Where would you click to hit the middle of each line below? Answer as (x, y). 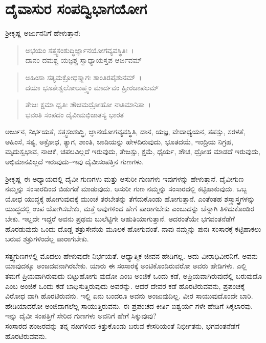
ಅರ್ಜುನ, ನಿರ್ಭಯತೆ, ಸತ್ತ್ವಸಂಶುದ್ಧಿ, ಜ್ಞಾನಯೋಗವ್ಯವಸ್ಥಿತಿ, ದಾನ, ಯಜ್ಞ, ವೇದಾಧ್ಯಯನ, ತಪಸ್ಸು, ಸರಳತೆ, (125, 131)
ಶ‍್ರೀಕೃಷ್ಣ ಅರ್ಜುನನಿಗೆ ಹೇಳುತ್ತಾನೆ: (43, 33)
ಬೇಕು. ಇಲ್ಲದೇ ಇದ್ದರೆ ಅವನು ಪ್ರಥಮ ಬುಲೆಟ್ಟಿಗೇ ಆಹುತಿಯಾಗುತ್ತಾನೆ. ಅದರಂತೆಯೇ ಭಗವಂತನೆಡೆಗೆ (120, 219)
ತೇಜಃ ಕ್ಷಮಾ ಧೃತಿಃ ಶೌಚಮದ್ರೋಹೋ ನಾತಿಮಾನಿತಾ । (88, 104)
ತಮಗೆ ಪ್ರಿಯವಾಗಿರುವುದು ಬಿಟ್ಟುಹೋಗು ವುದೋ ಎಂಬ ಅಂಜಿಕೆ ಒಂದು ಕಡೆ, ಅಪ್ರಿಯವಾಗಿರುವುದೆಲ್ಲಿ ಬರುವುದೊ (134, 276)
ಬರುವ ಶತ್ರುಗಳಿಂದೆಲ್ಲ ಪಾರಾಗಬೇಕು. (47, 239)
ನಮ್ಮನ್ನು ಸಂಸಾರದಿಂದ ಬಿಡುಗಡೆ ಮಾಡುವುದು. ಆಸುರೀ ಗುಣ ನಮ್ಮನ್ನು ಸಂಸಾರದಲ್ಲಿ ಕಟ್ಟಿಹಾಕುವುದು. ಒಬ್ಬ (126, 189)
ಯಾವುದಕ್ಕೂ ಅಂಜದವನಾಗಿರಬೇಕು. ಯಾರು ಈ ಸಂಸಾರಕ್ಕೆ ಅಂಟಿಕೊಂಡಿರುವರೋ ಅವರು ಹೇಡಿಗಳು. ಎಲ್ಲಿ (126, 266)
